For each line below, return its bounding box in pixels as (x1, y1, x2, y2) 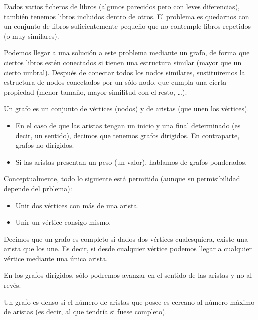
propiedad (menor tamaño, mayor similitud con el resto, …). (4, 86, 187, 97)
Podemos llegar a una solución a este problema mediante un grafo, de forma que (4, 47, 250, 58)
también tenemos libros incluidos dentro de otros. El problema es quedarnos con (4, 11, 249, 21)
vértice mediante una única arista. (4, 253, 108, 263)
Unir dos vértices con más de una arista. (15, 200, 139, 210)
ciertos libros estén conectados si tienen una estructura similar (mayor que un (4, 57, 242, 67)
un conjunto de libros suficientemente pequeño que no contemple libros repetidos (4, 21, 251, 31)
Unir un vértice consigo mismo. (15, 217, 111, 227)
